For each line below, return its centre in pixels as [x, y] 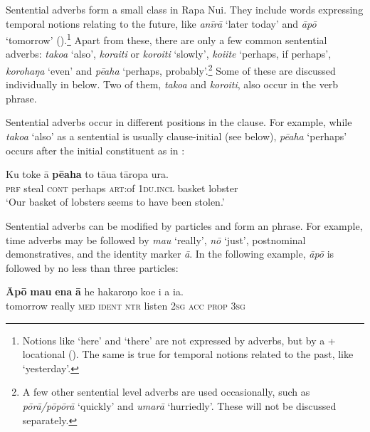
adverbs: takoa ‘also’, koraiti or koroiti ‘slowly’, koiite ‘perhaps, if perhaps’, [169, 54]
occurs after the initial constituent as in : [95, 150]
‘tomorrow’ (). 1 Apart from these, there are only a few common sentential [166, 39]
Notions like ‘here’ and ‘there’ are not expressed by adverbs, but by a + [179, 340]
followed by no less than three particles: [92, 267]
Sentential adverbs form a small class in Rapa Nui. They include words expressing [185, 9]
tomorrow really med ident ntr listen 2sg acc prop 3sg [126, 305]
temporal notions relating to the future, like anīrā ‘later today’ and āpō [161, 23]
